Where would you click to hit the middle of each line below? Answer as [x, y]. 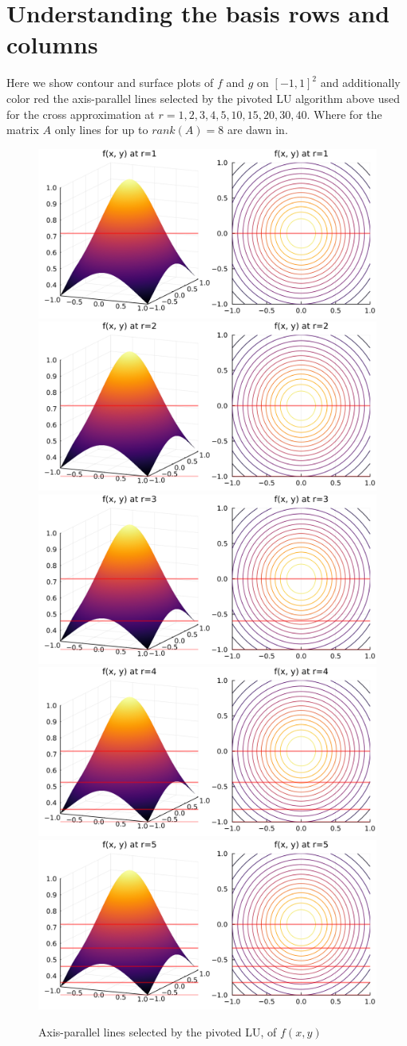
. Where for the [344, 114]
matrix [23, 130]
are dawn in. [257, 130]
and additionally [360, 83]
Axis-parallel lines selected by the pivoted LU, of [158, 1031]
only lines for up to [101, 130]
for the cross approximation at [81, 114]
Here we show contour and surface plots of [110, 83]
